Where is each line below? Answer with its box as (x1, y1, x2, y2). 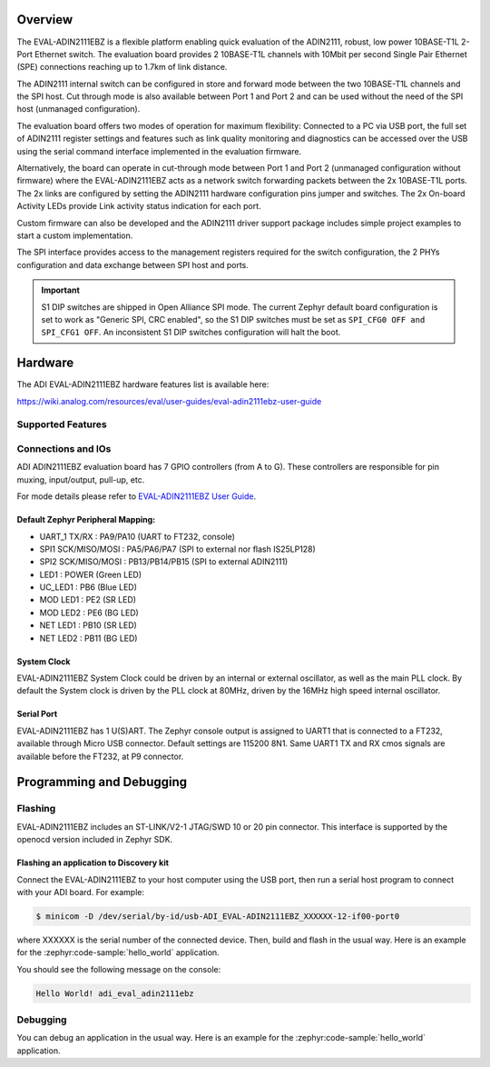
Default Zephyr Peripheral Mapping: (16, 514, 156, 525)
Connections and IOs (16, 442, 112, 454)
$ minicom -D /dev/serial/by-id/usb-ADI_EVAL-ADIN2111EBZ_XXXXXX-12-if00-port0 (35, 911, 400, 922)
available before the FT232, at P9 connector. (16, 751, 184, 762)
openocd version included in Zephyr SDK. (16, 834, 173, 845)
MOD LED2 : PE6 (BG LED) (39, 607, 140, 618)
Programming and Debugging (16, 774, 188, 790)
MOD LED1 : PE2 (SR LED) (39, 594, 136, 605)
